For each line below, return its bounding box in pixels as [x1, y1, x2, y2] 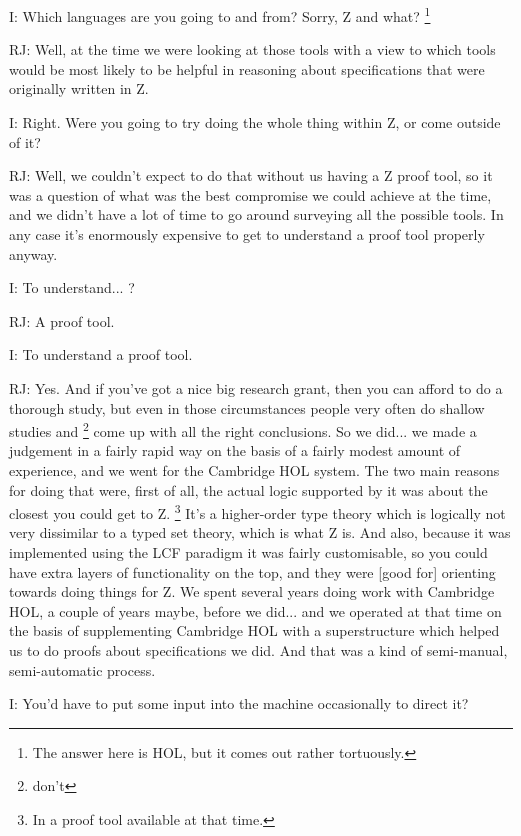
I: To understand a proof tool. [9, 344, 193, 365]
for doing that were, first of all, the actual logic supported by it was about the [9, 479, 488, 500]
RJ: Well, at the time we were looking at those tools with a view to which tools [9, 39, 496, 60]
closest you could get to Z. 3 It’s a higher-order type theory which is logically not [9, 500, 506, 523]
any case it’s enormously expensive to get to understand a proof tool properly [9, 224, 485, 244]
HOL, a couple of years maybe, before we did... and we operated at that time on [9, 600, 502, 621]
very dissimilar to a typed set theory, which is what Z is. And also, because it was [9, 522, 511, 543]
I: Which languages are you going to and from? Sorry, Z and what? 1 [9, 3, 431, 26]
